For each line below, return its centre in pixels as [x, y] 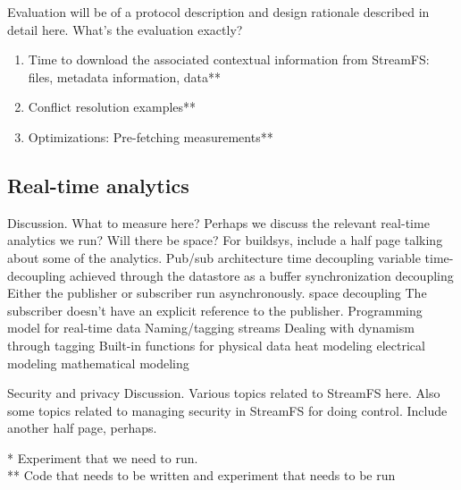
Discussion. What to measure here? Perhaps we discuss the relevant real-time [218, 222]
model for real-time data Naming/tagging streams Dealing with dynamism [211, 328]
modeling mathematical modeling [98, 363]
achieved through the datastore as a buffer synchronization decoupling [262, 275]
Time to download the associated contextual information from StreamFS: [229, 59]
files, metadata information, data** [124, 76]
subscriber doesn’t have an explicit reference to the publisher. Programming [215, 310]
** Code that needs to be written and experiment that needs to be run [201, 475]
